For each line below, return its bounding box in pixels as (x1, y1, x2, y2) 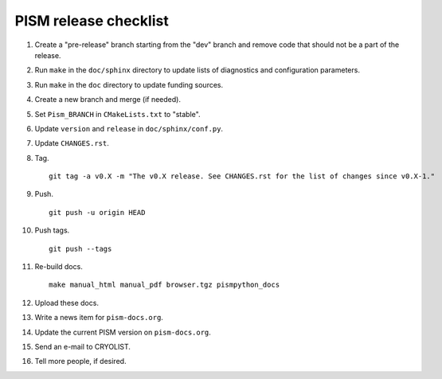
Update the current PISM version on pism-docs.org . (34, 327, 211, 337)
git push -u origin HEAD (49, 208, 146, 217)
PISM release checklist (14, 12, 169, 29)
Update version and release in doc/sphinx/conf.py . (34, 123, 223, 133)
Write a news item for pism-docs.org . (34, 313, 163, 322)
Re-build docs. (34, 262, 83, 272)
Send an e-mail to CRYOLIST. (34, 342, 131, 351)
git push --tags (49, 244, 112, 253)
